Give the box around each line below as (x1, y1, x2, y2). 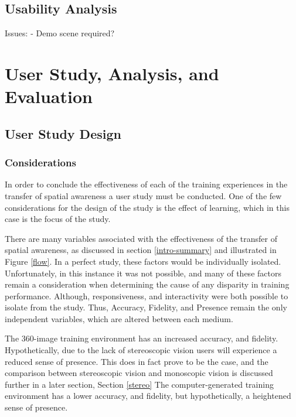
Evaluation (5, 84, 93, 108)
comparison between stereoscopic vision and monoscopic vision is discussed (5, 367, 273, 379)
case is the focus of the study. (5, 213, 111, 225)
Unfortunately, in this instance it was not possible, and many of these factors (5, 266, 281, 279)
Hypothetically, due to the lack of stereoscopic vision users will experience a (5, 344, 277, 356)
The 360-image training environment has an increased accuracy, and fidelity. (5, 332, 278, 344)
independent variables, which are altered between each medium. (5, 312, 233, 324)
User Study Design (5, 124, 121, 142)
